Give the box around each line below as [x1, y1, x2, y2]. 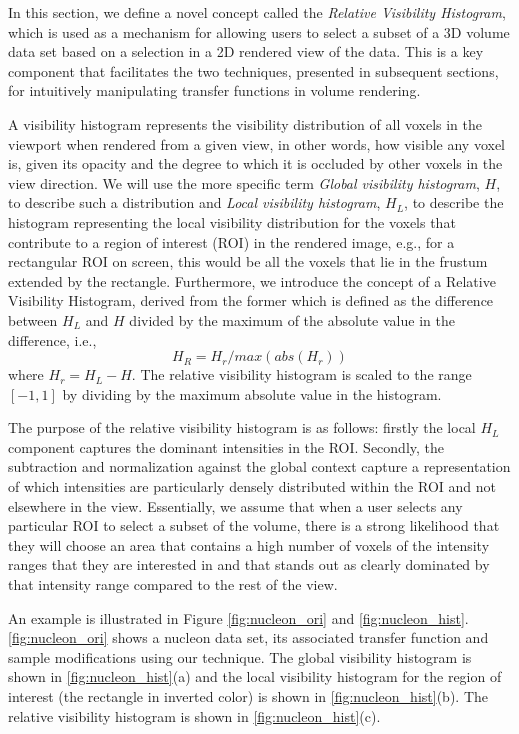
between [8, 309, 58, 330]
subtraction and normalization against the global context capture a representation [8, 456, 511, 477]
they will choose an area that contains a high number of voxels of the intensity [8, 534, 490, 555]
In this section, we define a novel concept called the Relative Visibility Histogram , [8, 2, 506, 22]
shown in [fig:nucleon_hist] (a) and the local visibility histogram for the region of [8, 666, 502, 687]
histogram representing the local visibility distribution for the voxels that [8, 211, 456, 232]
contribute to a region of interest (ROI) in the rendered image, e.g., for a [8, 231, 455, 252]
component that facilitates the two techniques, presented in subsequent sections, [8, 60, 499, 81]
